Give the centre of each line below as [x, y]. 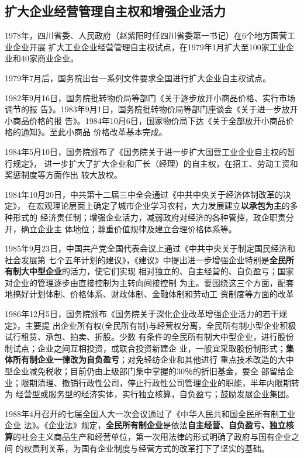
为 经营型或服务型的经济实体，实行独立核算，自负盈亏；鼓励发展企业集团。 [149, 394]
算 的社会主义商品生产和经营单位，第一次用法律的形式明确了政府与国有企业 [148, 437]
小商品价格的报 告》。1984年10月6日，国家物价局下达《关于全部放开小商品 [145, 120]
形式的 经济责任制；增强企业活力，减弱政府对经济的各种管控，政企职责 [149, 217]
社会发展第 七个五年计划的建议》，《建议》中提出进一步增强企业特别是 [137, 259]
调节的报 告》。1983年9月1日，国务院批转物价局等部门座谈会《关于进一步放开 [151, 109]
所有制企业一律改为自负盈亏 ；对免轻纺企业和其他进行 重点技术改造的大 [149, 359]
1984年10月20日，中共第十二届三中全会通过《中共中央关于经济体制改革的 [144, 194]
